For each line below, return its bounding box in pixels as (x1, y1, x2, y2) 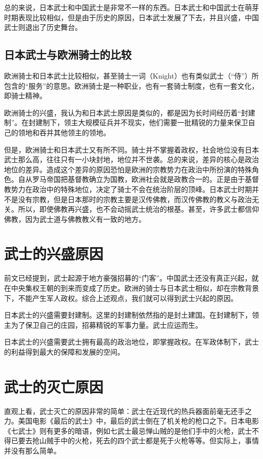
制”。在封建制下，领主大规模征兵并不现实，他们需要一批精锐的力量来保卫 (4, 117, 248, 128)
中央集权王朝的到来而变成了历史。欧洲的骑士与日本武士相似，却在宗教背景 (11, 283, 259, 293)
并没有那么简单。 (4, 445, 61, 456)
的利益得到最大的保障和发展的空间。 (4, 346, 124, 357)
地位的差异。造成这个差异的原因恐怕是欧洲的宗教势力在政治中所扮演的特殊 (4, 164, 252, 174)
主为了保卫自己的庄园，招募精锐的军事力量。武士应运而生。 (4, 319, 202, 330)
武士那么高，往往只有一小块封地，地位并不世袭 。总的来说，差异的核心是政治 (4, 154, 259, 165)
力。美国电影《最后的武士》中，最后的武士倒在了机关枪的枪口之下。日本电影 (4, 415, 259, 426)
